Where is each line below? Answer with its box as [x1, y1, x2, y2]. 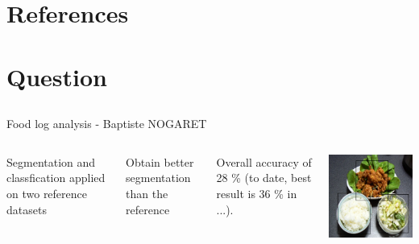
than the [126, 184, 168, 201]
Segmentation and [6, 153, 96, 170]
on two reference [6, 184, 88, 201]
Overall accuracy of [216, 153, 312, 170]
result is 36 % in [216, 184, 297, 201]
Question [6, 60, 107, 93]
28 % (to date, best [216, 169, 312, 186]
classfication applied [6, 169, 106, 186]
